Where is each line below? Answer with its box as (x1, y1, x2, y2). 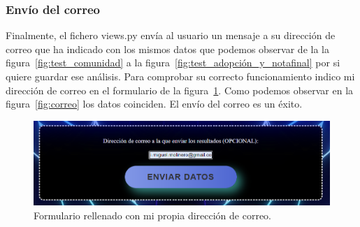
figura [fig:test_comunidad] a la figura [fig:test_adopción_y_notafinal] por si (6, 55, 340, 70)
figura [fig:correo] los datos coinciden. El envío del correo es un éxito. (6, 96, 303, 111)
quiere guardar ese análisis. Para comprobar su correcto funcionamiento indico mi (6, 69, 355, 83)
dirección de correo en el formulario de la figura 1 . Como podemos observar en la (6, 82, 354, 97)
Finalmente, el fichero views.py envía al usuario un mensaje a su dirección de (6, 28, 336, 43)
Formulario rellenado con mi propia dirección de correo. (34, 207, 271, 222)
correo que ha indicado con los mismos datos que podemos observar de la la (6, 41, 329, 56)
